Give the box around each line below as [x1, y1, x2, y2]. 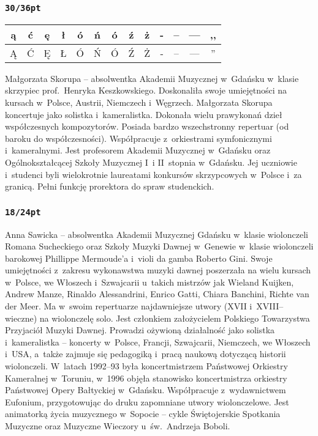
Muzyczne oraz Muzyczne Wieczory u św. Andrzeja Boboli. [5, 419, 230, 432]
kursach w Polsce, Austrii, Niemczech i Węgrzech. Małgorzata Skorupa [5, 95, 273, 108]
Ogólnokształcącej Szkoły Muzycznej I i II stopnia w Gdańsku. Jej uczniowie [5, 155, 297, 168]
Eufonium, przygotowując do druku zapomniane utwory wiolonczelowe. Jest [5, 395, 289, 408]
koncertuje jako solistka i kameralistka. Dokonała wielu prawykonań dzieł [5, 108, 282, 120]
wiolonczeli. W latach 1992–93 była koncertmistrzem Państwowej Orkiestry [5, 360, 288, 372]
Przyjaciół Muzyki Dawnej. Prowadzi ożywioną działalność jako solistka [5, 323, 275, 336]
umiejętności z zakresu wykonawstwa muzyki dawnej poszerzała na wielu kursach [5, 264, 311, 276]
